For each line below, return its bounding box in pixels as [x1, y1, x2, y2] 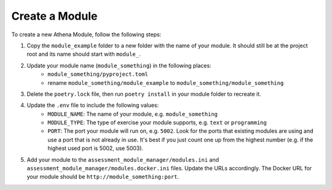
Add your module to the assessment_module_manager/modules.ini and [26, 156, 219, 163]
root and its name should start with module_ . [26, 50, 141, 58]
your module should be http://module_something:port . [26, 173, 180, 181]
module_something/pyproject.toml [47, 71, 149, 78]
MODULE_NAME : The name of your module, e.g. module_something [47, 110, 218, 117]
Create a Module [11, 9, 98, 23]
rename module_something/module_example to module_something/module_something [47, 79, 284, 86]
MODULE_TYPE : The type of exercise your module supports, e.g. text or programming [47, 119, 267, 126]
